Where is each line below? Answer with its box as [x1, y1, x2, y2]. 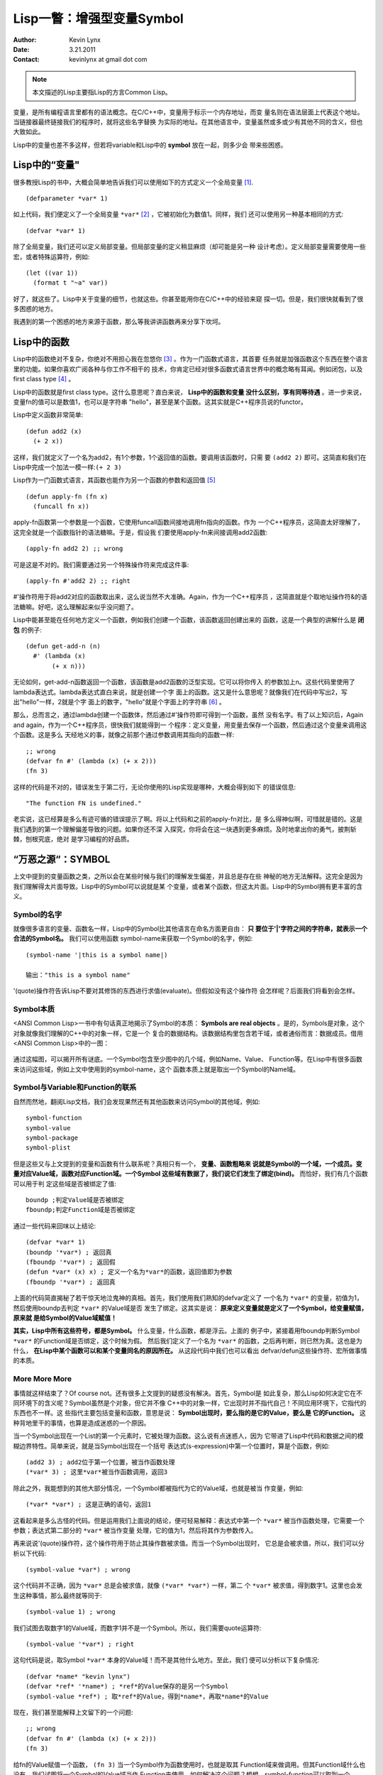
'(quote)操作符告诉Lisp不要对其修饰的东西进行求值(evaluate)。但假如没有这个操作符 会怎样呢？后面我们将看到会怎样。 [13, 987, 360, 995]
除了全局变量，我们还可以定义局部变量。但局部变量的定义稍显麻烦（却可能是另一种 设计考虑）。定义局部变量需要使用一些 [13, 242, 366, 251]
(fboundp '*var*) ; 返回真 [26, 1278, 116, 1286]
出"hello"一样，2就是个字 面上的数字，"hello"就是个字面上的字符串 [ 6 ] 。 [13, 697, 226, 706]
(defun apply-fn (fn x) [26, 492, 109, 501]
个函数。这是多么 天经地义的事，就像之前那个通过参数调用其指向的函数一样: [13, 731, 234, 739]
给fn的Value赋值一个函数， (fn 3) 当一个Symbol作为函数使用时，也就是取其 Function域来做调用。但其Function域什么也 [13, 1760, 365, 1769]
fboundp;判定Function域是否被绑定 [26, 1206, 135, 1214]
